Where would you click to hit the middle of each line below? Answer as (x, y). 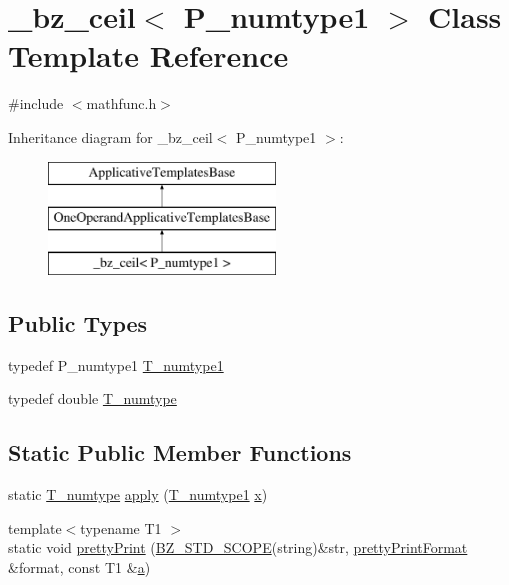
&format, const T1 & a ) (79, 566)
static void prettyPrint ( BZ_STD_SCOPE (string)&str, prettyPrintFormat (238, 547)
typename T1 (121, 527)
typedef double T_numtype (92, 398)
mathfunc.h (121, 103)
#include (36, 103)
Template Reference (148, 55)
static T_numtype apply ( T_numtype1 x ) (138, 494)
